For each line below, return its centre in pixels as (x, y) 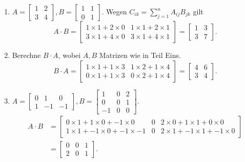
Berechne (26, 55)
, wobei (69, 55)
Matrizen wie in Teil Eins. (140, 55)
